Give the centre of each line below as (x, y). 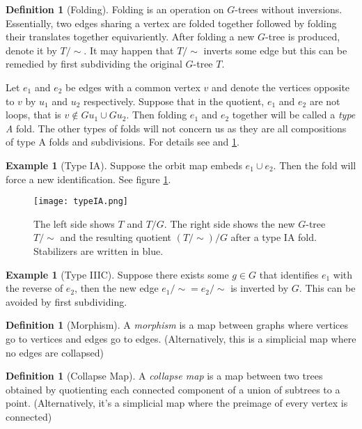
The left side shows (74, 223)
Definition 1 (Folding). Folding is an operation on (115, 9)
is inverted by (260, 288)
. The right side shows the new (229, 223)
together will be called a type (294, 115)
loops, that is (33, 115)
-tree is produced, (303, 37)
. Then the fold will (315, 165)
